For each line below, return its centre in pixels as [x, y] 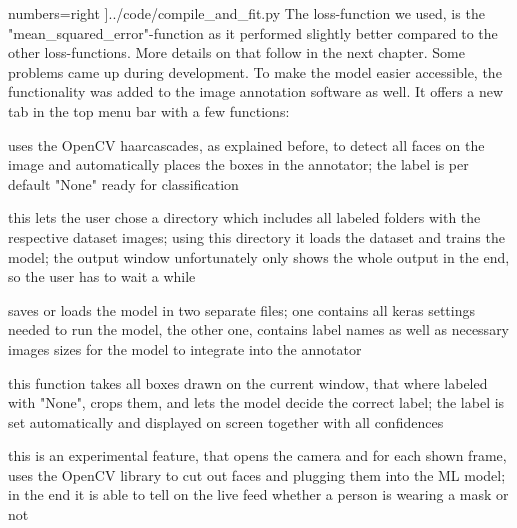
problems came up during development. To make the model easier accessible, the [255, 71]
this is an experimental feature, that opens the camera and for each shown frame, [257, 455]
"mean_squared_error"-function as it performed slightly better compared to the [253, 32]
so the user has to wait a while [102, 276]
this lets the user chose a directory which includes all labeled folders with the [244, 217]
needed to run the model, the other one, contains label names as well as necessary [259, 329]
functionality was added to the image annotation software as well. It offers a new [256, 91]
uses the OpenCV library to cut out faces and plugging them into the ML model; [257, 474]
